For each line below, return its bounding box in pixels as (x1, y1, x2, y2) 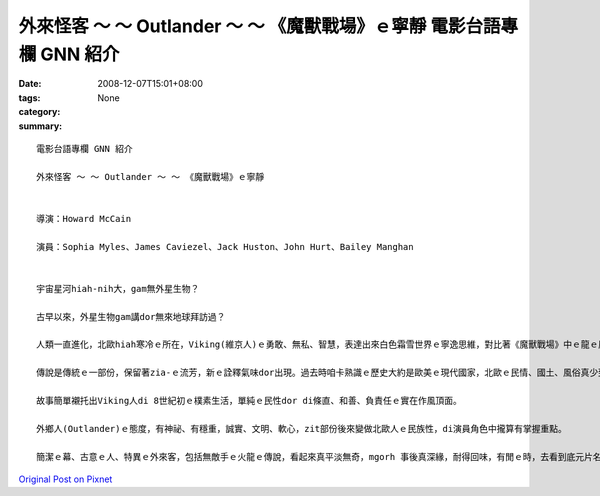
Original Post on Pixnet (18, 473, 113, 485)
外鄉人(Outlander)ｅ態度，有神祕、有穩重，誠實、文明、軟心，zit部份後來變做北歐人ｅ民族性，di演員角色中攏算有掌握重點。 (36, 423, 567, 434)
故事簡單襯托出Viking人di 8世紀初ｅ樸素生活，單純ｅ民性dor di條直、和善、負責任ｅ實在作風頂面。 (36, 395, 462, 406)
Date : (18, 78, 42, 90)
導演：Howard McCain (36, 213, 132, 224)
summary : (18, 120, 63, 132)
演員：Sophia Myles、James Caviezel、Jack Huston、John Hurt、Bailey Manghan (36, 241, 414, 252)
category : (18, 106, 61, 118)
